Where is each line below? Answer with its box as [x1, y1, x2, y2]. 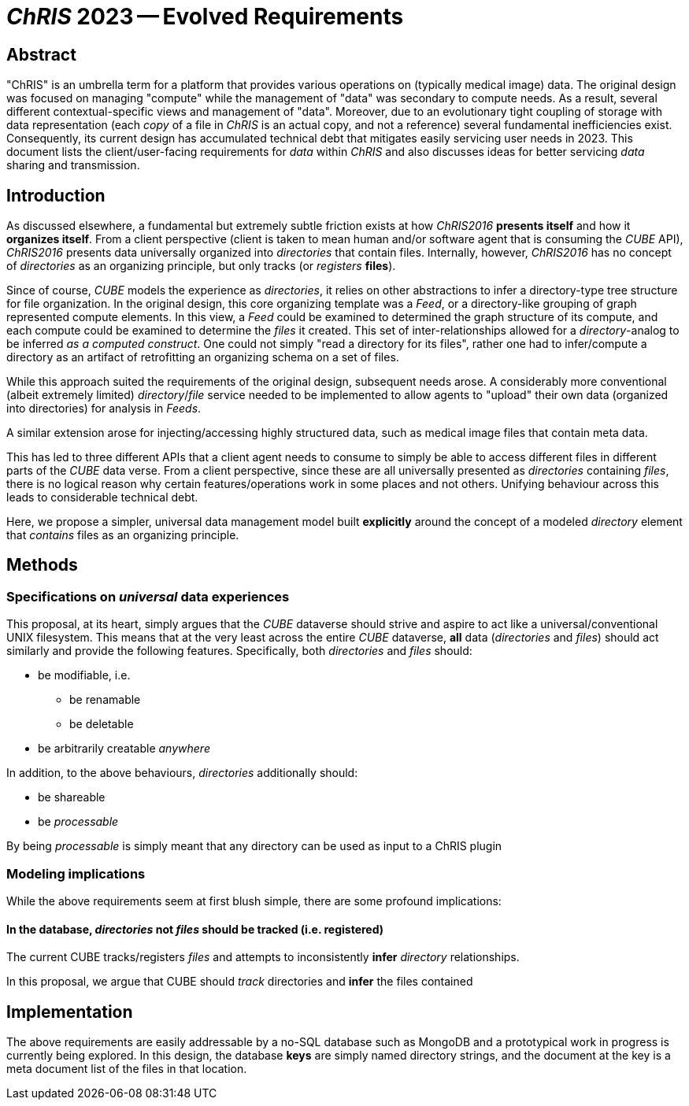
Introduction [6, 185, 106, 205]
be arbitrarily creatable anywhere [38, 742, 210, 756]
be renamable [69, 693, 141, 707]
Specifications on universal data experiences [6, 588, 290, 605]
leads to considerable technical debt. [6, 490, 198, 505]
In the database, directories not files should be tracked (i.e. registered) [6, 922, 384, 936]
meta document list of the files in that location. [6, 1062, 247, 1076]
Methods [6, 555, 78, 575]
